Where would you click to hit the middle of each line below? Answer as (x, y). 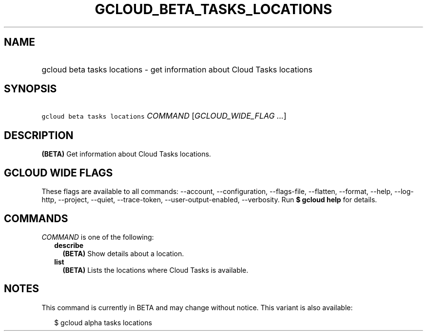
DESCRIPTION (39, 135)
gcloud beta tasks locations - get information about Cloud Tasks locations (177, 69)
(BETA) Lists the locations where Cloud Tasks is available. (155, 270)
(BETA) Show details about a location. (123, 253)
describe (69, 245)
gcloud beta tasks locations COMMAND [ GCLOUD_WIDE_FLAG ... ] (164, 116)
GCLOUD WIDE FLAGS (58, 173)
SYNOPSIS (30, 89)
